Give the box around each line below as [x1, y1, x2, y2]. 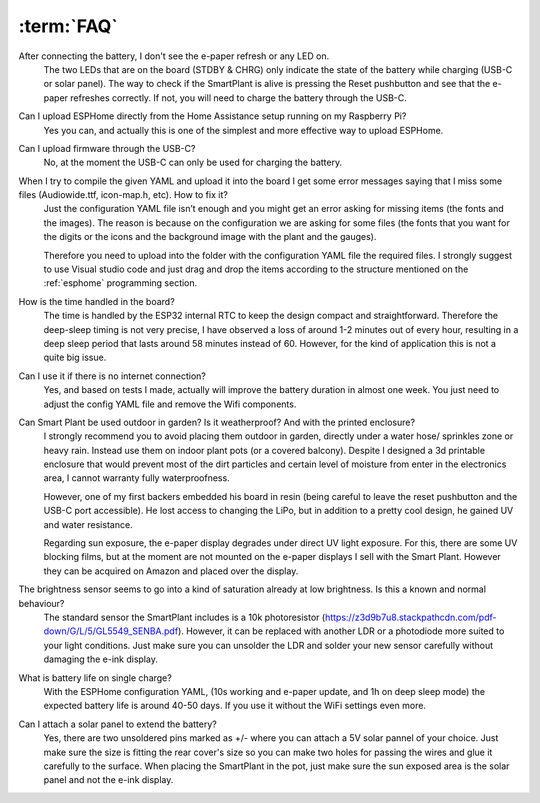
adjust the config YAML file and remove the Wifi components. [43, 398, 297, 410]
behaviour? [18, 597, 65, 609]
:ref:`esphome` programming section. [43, 277, 198, 289]
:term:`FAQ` [18, 15, 119, 37]
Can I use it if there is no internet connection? [18, 370, 207, 382]
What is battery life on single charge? [18, 671, 172, 684]
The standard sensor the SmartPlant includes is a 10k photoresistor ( [43, 611, 326, 623]
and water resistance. [43, 518, 134, 530]
